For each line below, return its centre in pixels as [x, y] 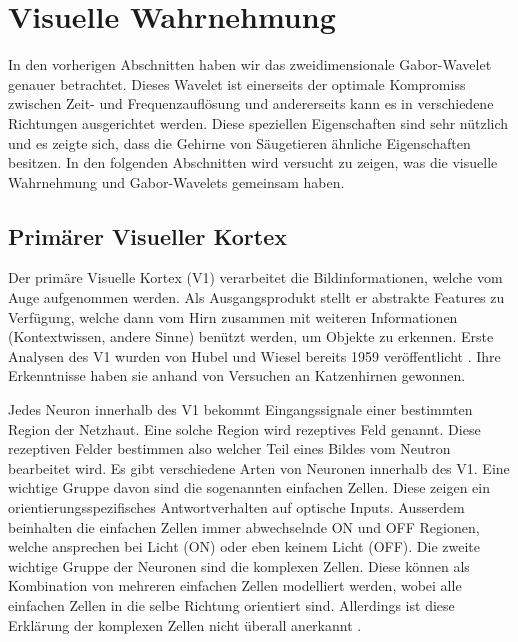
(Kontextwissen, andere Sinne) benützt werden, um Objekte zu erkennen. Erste [251, 336]
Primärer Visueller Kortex [147, 235]
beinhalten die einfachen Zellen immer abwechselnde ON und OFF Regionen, [244, 526]
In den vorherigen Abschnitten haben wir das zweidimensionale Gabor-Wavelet [250, 64]
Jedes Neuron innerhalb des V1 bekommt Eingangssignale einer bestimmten [240, 409]
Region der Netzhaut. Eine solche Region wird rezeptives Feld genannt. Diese [244, 428]
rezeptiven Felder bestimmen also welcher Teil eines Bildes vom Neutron [229, 448]
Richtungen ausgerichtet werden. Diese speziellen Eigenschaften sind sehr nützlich [258, 122]
